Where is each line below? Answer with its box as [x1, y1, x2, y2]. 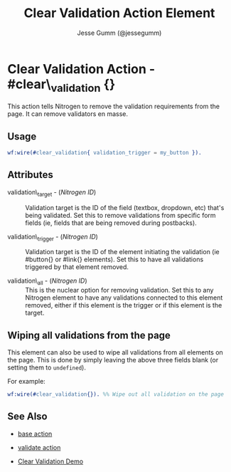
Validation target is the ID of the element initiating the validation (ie [25, 248, 220, 256]
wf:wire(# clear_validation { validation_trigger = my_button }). [7, 150, 202, 157]
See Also [7, 411, 48, 423]
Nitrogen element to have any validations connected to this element [25, 293, 223, 302]
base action [17, 429, 53, 438]
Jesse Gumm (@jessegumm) [77, 28, 162, 37]
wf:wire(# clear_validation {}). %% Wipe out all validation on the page [7, 390, 224, 398]
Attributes [7, 169, 53, 181]
